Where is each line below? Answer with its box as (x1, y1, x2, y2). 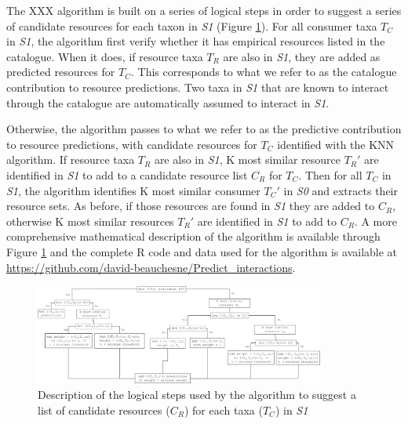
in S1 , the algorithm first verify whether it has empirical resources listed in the (6, 33, 385, 49)
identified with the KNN (277, 136, 395, 152)
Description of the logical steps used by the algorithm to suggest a (38, 386, 356, 402)
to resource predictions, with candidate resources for (6, 136, 257, 152)
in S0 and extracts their (283, 182, 398, 198)
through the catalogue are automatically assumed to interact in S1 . (6, 94, 330, 111)
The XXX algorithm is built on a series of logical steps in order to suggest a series (6, 2, 402, 18)
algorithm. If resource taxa (6, 151, 135, 168)
